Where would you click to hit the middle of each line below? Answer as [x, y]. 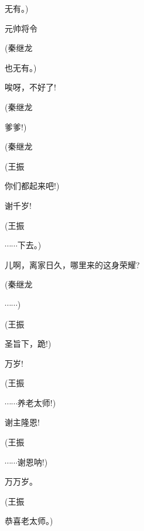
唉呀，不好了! [30, 87]
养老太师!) [37, 402]
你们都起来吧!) [32, 186]
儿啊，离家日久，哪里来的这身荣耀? [72, 264]
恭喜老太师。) [29, 521]
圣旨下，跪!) [28, 344]
